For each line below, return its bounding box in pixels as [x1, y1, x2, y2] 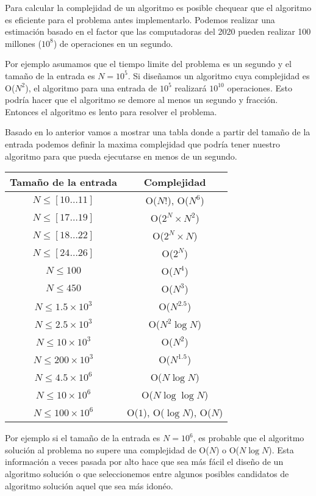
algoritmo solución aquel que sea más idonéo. [5, 479, 173, 492]
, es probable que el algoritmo [193, 431, 304, 444]
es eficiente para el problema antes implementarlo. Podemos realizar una [5, 13, 275, 26]
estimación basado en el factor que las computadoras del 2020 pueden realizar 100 [5, 25, 311, 38]
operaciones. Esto [227, 81, 292, 94]
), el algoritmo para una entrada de [25, 81, 157, 94]
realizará [174, 81, 207, 94]
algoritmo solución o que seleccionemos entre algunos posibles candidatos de [5, 467, 289, 480]
